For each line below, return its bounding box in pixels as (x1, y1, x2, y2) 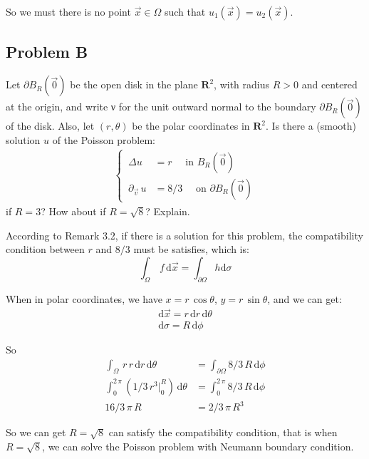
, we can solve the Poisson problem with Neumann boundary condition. (42, 439, 354, 453)
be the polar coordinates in (132, 118, 250, 133)
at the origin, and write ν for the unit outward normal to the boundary (6, 99, 316, 114)
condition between (6, 242, 85, 257)
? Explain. (145, 203, 190, 218)
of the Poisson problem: (52, 132, 155, 147)
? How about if (41, 203, 106, 218)
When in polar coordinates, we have (6, 291, 162, 306)
